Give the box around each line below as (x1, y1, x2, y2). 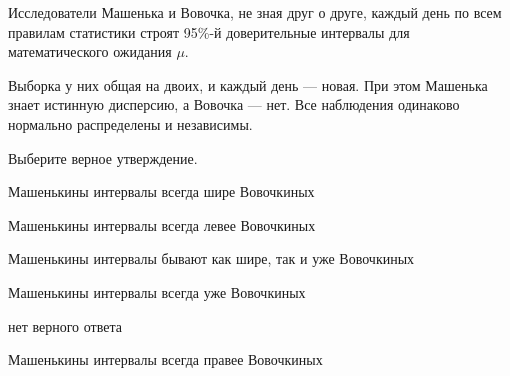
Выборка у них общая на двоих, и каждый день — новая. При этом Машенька (8, 74, 488, 95)
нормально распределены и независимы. (8, 113, 253, 134)
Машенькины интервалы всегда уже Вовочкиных (8, 281, 306, 302)
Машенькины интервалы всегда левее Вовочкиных (8, 214, 316, 235)
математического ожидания (8, 41, 172, 62)
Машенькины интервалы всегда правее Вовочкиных (8, 349, 323, 370)
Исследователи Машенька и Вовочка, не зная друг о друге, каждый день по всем (8, 2, 502, 22)
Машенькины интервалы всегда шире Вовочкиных (8, 181, 315, 202)
